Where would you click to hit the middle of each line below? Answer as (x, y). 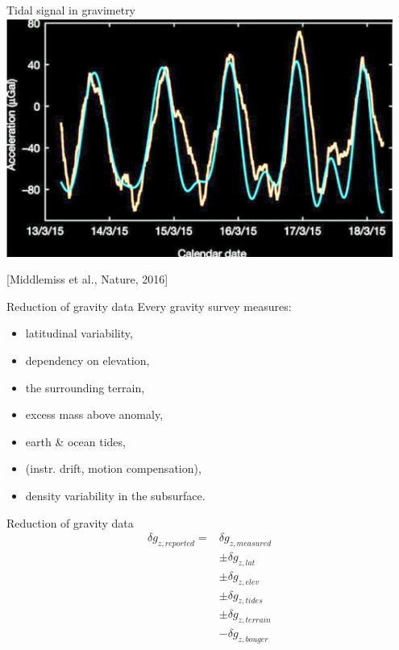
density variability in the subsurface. (115, 495)
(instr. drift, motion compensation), (113, 468)
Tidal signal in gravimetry (71, 10)
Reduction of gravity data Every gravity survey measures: (149, 306)
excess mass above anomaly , (94, 414)
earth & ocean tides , (75, 441)
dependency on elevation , (87, 360)
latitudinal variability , (79, 333)
